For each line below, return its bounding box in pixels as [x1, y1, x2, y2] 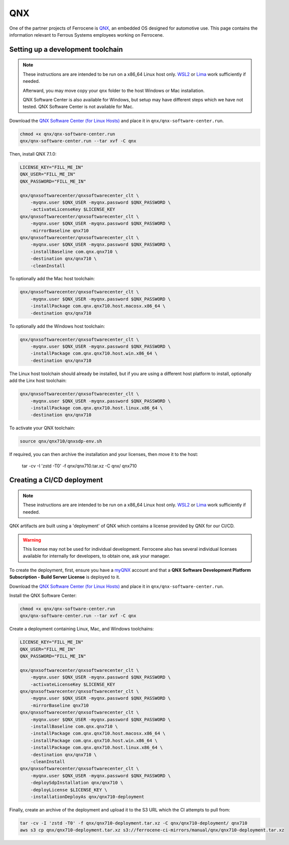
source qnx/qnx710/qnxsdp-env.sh [20, 438, 102, 444]
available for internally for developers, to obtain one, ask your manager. [23, 553, 171, 559]
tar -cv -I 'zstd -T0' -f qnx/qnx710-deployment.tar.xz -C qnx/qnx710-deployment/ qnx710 [20, 820, 248, 826]
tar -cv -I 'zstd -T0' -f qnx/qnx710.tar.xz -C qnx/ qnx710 [22, 462, 137, 469]
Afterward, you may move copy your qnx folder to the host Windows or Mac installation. [23, 87, 205, 93]
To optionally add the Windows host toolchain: [9, 323, 105, 329]
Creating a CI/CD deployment [9, 476, 103, 485]
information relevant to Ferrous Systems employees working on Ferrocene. [9, 32, 164, 38]
